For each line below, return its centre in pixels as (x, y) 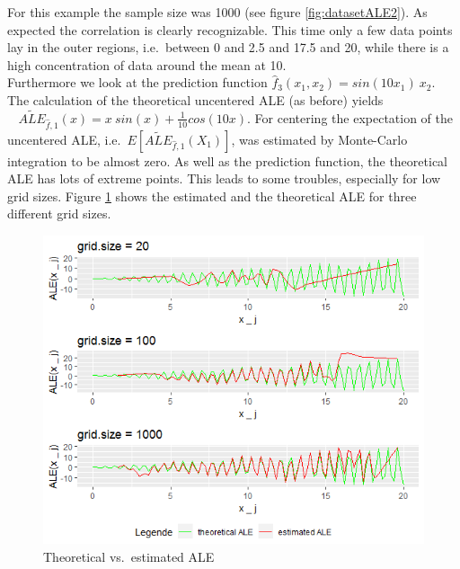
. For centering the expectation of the (350, 117)
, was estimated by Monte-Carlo (319, 139)
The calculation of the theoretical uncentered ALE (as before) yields (195, 99)
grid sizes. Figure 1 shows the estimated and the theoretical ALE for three (212, 196)
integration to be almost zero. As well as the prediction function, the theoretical (227, 160)
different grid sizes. (59, 213)
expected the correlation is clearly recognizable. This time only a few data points (230, 29)
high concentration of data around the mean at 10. (147, 64)
